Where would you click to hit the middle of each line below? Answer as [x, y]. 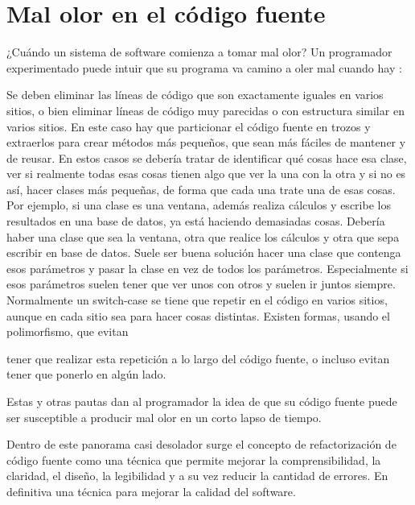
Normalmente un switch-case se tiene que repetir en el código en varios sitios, [197, 300]
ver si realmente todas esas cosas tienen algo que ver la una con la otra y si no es [206, 174]
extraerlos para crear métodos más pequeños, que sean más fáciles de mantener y [206, 142]
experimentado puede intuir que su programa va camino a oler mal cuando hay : [204, 67]
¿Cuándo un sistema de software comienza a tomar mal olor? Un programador [199, 52]
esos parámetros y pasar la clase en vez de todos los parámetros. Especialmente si [207, 268]
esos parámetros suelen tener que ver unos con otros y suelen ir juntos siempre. [201, 284]
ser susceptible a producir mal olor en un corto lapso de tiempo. [164, 417]
